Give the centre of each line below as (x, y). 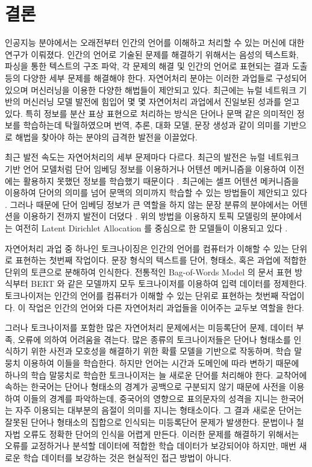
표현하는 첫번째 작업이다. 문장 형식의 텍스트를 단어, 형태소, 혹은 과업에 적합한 (161, 260)
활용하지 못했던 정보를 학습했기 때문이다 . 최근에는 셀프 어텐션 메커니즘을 (161, 180)
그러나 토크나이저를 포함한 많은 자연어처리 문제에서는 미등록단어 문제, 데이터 (149, 328)
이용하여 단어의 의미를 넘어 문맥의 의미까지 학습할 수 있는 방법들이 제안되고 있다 (156, 193)
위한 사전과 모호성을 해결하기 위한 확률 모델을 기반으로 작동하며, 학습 (161, 351)
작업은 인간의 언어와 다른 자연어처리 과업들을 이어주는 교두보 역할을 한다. (166, 307)
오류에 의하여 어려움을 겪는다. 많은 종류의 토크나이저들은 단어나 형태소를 (154, 339)
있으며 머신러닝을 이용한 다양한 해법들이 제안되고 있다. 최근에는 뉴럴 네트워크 (151, 89)
